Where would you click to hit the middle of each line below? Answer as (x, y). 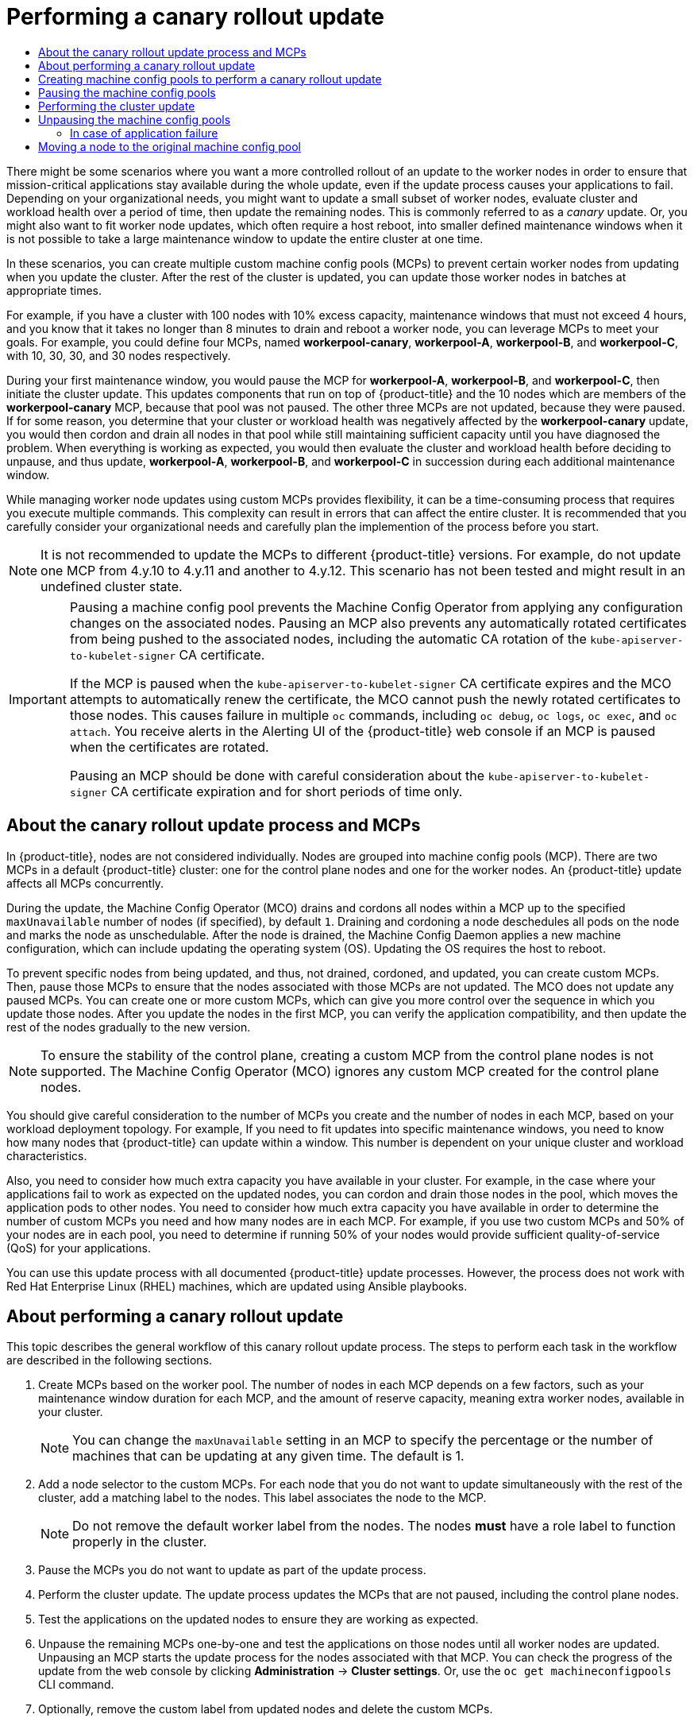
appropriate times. (54, 290)
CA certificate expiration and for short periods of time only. (287, 791)
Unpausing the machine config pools (135, 119)
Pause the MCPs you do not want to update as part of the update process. (232, 1570)
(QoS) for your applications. (79, 1248)
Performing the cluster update (117, 106)
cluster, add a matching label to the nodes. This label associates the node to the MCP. (262, 1498)
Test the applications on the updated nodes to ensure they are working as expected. (258, 1619)
